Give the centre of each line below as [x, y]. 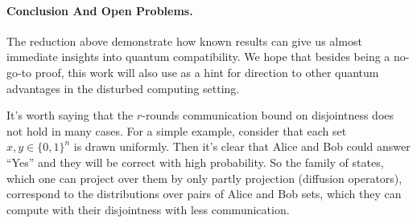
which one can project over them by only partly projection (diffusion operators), [204, 178]
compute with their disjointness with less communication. [148, 209]
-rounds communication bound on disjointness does [268, 115]
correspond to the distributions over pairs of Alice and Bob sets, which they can [204, 194]
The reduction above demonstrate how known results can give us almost [184, 41]
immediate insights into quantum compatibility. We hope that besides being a [198, 57]
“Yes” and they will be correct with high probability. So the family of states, [195, 162]
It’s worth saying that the [70, 115]
